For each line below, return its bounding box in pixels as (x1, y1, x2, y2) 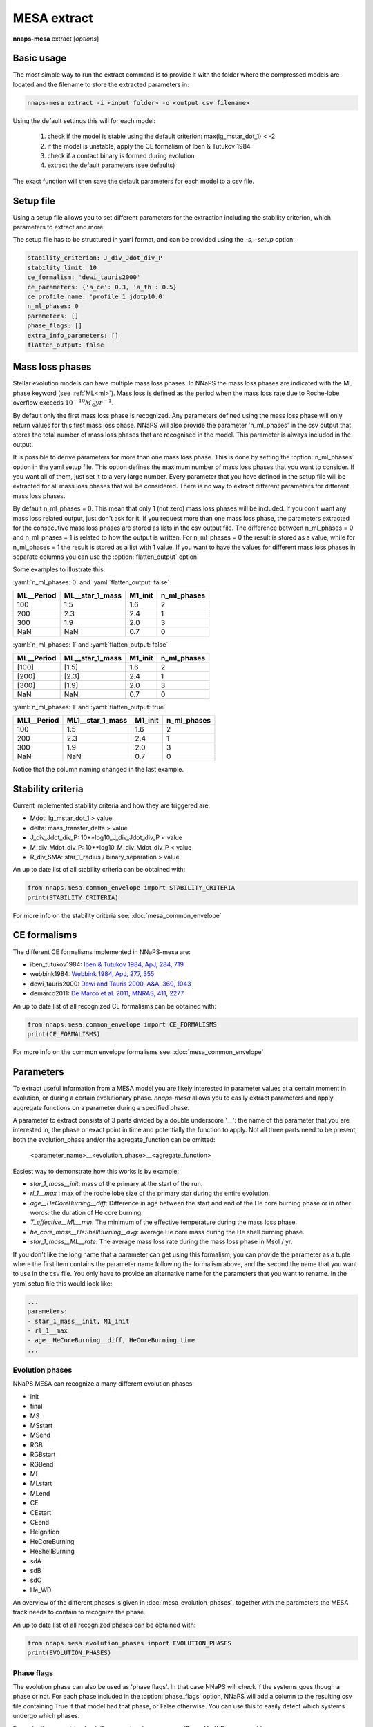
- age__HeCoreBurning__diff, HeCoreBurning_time (27, 1337, 195, 1344)
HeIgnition (30, 1527, 60, 1536)
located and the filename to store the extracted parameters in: (12, 80, 189, 88)
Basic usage (12, 53, 67, 64)
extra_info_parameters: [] (27, 332, 119, 339)
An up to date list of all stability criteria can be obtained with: (12, 866, 186, 874)
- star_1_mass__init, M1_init (27, 1317, 130, 1325)
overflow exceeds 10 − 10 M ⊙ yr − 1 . (12, 398, 114, 409)
